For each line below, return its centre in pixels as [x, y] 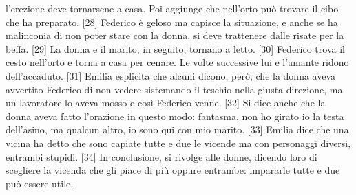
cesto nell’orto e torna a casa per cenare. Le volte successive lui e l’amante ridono [177, 62]
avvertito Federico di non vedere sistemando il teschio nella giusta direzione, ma [174, 89]
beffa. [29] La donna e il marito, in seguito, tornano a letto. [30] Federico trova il [175, 48]
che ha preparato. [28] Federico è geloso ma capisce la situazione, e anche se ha [172, 22]
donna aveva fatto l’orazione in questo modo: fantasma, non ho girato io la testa [175, 116]
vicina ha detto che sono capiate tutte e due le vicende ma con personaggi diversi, [178, 142]
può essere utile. [40, 183]
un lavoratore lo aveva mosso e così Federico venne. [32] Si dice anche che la [166, 103]
